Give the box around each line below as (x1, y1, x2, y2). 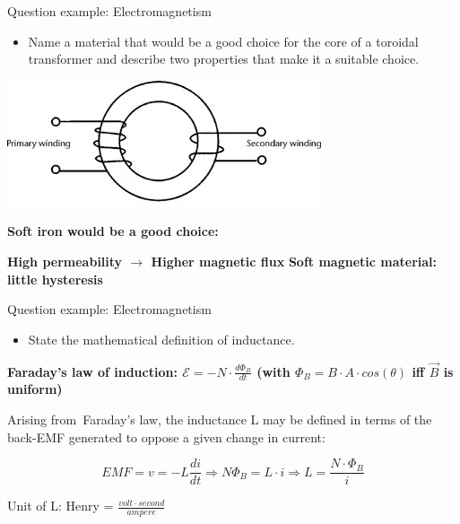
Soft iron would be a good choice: (7, 222, 219, 240)
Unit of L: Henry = (7, 496, 114, 515)
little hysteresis (7, 269, 103, 288)
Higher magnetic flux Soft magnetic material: (151, 251, 438, 270)
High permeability (7, 251, 123, 270)
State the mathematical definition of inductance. (28, 329, 295, 348)
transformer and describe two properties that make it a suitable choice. (28, 49, 420, 68)
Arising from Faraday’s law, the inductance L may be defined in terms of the (7, 409, 432, 428)
